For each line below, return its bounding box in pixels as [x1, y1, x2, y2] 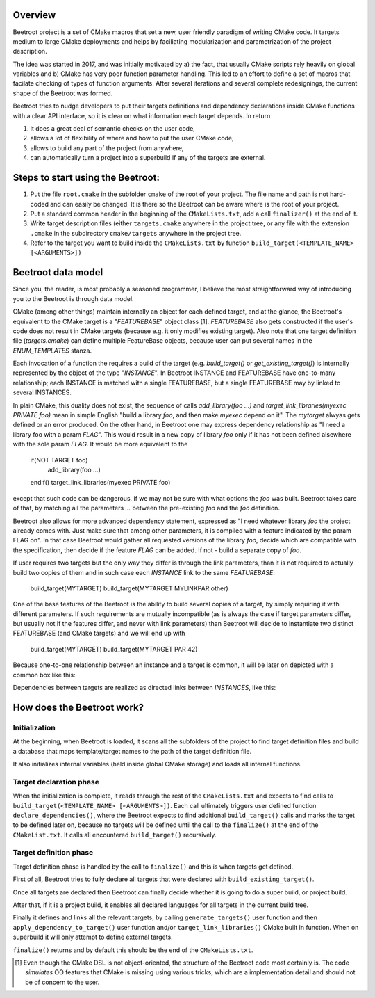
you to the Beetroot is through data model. [12, 294, 135, 303]
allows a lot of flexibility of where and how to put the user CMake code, [30, 134, 234, 143]
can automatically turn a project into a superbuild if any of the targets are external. [30, 154, 266, 162]
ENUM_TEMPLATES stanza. [12, 346, 92, 355]
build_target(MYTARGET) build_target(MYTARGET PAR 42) [30, 645, 198, 653]
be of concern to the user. [25, 978, 100, 986]
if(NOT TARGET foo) [30, 456, 88, 464]
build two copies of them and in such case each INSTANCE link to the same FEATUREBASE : [12, 568, 276, 577]
